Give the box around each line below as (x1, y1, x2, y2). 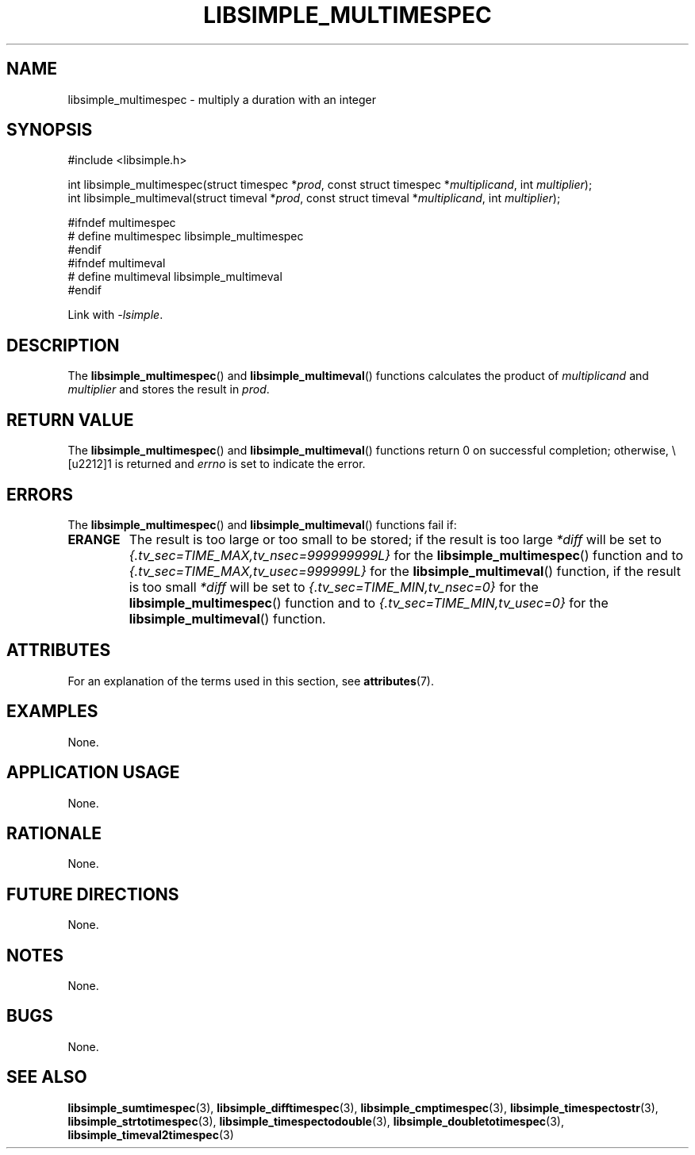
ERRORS (6, 484, 74, 505)
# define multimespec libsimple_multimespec (67, 229, 304, 244)
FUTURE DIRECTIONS (6, 884, 179, 904)
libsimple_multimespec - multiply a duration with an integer (67, 92, 377, 106)
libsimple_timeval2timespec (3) (67, 1127, 234, 1142)
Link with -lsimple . (67, 308, 163, 322)
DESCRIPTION (6, 335, 120, 355)
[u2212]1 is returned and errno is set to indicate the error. (67, 457, 366, 471)
